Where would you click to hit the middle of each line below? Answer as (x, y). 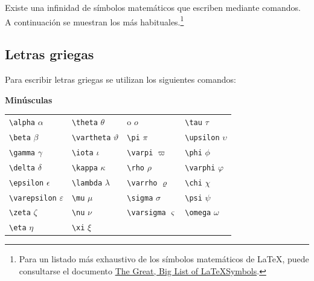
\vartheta (91, 137)
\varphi (200, 168)
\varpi (140, 153)
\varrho (142, 183)
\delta (22, 168)
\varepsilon (33, 198)
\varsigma (146, 213)
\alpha (22, 122)
